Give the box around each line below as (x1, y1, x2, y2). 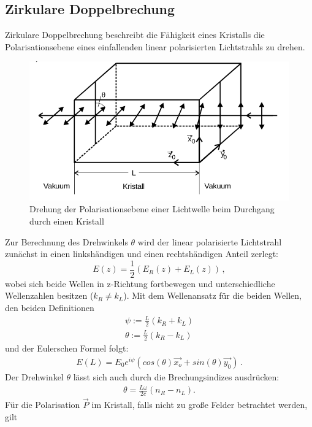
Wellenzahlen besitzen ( (5, 289, 94, 302)
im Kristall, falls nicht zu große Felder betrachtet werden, (91, 398, 308, 411)
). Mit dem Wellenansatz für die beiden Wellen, (123, 289, 302, 302)
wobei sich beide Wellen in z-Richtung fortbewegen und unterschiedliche (5, 277, 275, 290)
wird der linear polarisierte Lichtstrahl (137, 235, 282, 248)
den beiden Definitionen (5, 301, 94, 314)
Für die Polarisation (5, 398, 80, 411)
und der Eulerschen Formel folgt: (5, 342, 129, 355)
